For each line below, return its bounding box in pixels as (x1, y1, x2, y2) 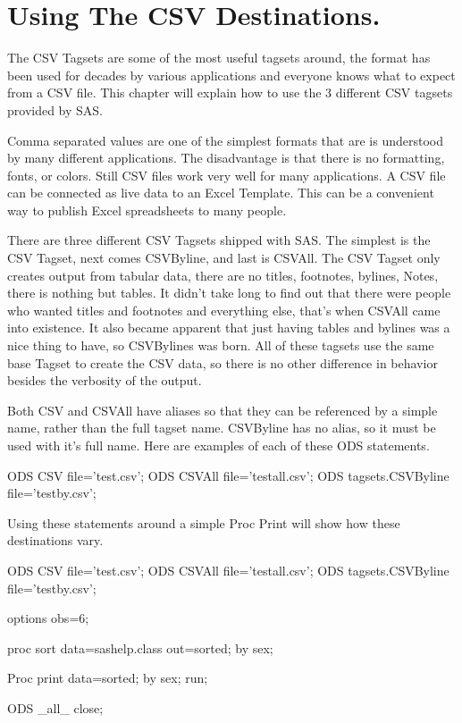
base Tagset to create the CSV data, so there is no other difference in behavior (7, 353, 438, 372)
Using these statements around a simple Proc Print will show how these (7, 513, 400, 532)
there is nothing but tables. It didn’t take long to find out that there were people (7, 283, 451, 302)
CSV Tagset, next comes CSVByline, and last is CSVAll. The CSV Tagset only (7, 248, 441, 267)
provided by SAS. (7, 100, 104, 119)
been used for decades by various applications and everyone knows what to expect (7, 65, 456, 84)
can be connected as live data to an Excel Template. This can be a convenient (7, 183, 434, 202)
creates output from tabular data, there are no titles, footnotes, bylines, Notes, (7, 265, 439, 284)
